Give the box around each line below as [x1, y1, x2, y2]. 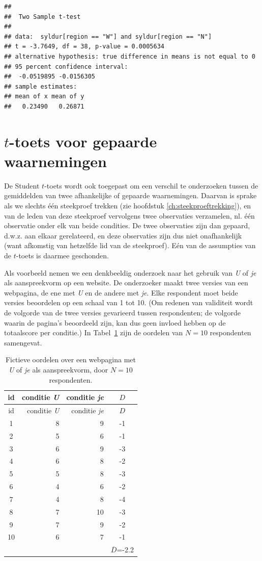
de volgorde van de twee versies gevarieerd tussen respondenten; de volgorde [4, 307, 241, 317]
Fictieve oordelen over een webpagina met [5, 354, 136, 365]
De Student [4, 180, 40, 191]
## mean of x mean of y [4, 93, 84, 100]
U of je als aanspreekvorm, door [9, 364, 108, 375]
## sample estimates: [4, 83, 77, 90]
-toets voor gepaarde [9, 130, 157, 151]
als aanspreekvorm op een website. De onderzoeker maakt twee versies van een [4, 277, 248, 288]
